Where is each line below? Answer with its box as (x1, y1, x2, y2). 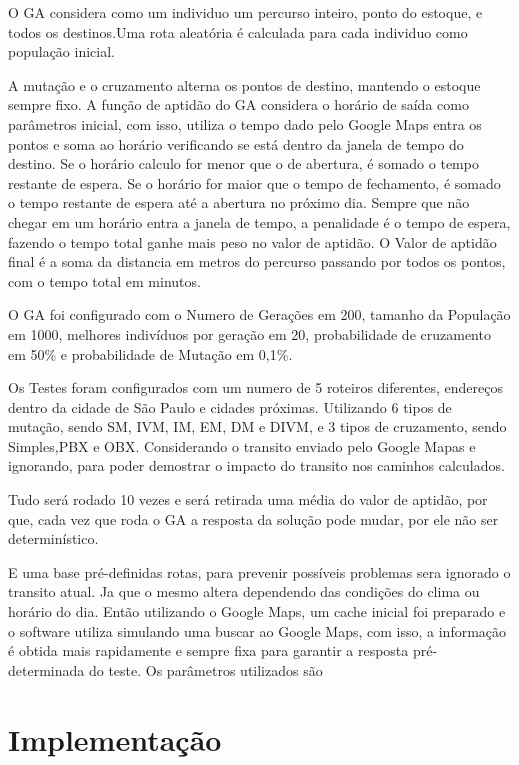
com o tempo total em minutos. (8, 270, 201, 291)
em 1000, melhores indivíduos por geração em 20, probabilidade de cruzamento (8, 323, 491, 344)
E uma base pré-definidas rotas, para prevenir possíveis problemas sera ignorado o (8, 561, 511, 582)
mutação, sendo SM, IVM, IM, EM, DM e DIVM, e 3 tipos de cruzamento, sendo (8, 416, 507, 437)
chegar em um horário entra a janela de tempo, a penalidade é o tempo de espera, (8, 211, 511, 232)
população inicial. (8, 41, 115, 62)
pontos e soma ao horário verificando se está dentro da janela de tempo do (8, 133, 464, 154)
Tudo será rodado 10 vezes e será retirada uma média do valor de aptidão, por (8, 489, 488, 510)
